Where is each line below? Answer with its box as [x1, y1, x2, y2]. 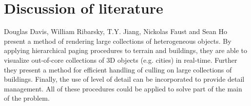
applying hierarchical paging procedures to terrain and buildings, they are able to [4, 45, 248, 55]
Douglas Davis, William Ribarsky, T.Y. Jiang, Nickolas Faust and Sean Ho [4, 26, 227, 36]
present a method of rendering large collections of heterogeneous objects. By [4, 35, 232, 46]
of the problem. [4, 93, 50, 103]
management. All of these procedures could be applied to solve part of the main [4, 83, 242, 93]
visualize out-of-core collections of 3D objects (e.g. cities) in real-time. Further [4, 54, 237, 65]
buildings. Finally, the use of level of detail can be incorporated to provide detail [4, 74, 245, 84]
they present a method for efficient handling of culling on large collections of [4, 64, 232, 74]
